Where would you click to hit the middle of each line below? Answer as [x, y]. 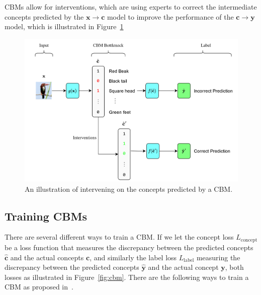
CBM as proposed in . [39, 287]
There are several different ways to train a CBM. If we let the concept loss [119, 237]
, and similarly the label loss [133, 257]
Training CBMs [46, 216]
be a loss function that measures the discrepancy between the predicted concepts [129, 247]
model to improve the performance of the [170, 16]
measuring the [218, 257]
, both [234, 267]
